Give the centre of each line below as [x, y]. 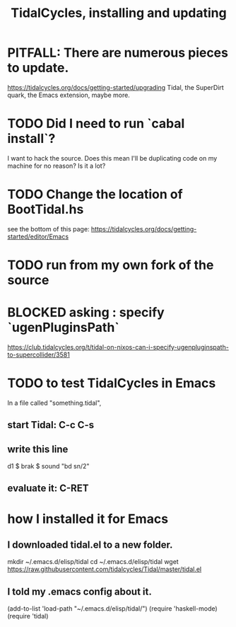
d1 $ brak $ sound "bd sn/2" [48, 466]
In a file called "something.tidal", [54, 403]
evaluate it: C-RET [48, 489]
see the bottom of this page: [48, 229]
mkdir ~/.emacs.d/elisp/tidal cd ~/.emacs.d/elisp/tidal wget [93, 562]
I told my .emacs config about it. [79, 591]
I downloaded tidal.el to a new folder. [90, 545]
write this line [38, 449]
